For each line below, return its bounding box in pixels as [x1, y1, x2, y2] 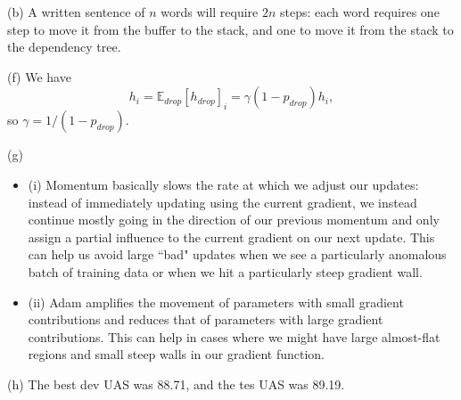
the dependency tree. [7, 37, 121, 56]
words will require [161, 3, 259, 20]
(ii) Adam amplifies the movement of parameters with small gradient [28, 292, 404, 311]
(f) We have [7, 67, 71, 86]
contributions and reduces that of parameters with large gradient [28, 310, 383, 329]
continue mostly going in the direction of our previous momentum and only [28, 210, 440, 229]
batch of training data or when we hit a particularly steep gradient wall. [28, 262, 423, 281]
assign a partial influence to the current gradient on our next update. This [28, 227, 435, 246]
